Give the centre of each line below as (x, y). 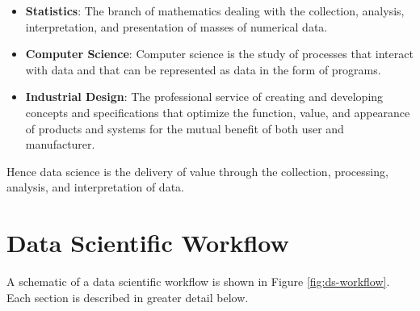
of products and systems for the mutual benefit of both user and (185, 128)
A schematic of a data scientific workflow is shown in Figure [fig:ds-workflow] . (198, 282)
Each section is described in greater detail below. (128, 297)
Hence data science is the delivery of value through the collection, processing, (197, 171)
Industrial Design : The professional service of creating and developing (204, 97)
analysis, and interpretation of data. (95, 187)
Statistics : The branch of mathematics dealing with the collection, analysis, (215, 11)
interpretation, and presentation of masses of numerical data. (176, 26)
